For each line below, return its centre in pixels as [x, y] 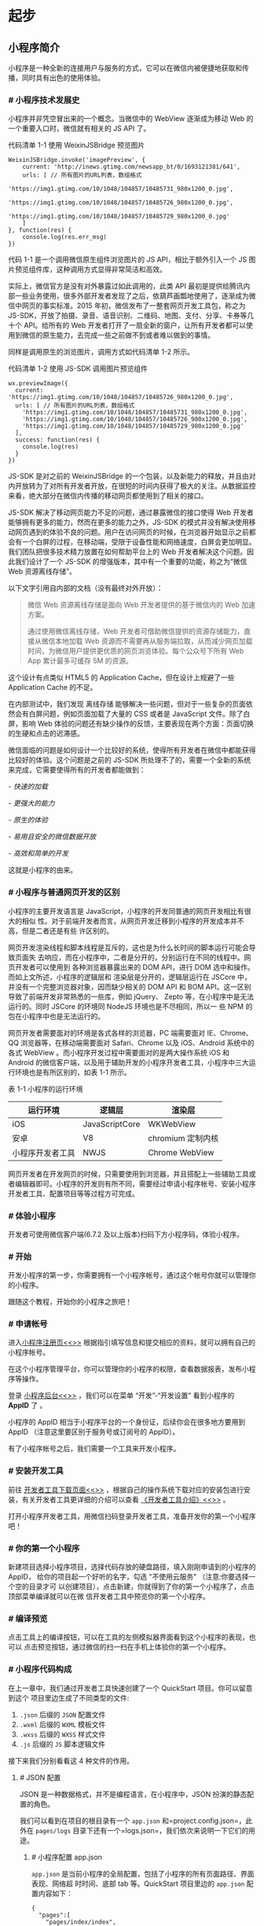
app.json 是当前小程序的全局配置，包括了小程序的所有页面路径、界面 [143, 1873]
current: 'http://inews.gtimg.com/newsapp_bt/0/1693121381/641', [132, 167]
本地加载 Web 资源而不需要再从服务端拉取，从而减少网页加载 [154, 641]
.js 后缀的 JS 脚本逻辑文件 [62, 1744]
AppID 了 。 [27, 1405]
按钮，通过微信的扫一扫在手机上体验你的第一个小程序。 [140, 1647]
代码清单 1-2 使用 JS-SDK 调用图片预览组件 [78, 369]
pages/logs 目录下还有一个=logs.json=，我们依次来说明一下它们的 [142, 1830]
